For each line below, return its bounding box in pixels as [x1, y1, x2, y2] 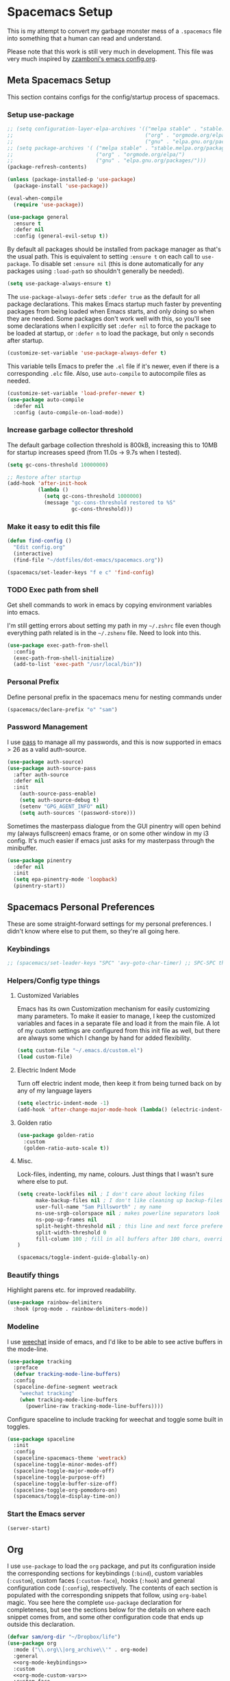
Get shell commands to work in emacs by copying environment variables [7, 601, 212, 609]
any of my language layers [16, 1086, 92, 1095]
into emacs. [7, 608, 40, 616]
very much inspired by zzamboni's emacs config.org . [7, 54, 157, 62]
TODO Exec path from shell [7, 585, 99, 595]
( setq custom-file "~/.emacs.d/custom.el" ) [16, 1047, 144, 1054]
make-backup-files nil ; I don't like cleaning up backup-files [35, 1197, 223, 1204]
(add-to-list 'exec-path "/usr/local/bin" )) [13, 661, 142, 668]
